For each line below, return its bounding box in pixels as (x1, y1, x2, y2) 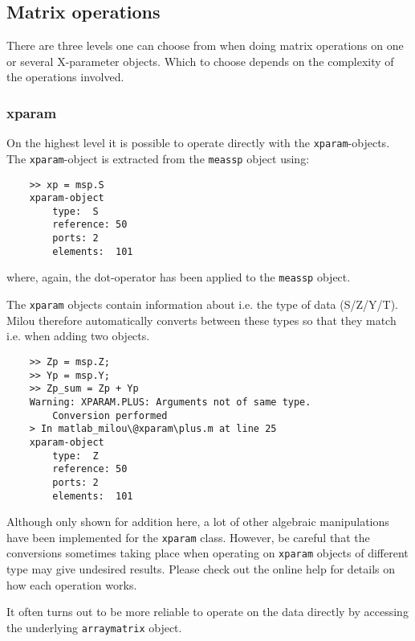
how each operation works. (6, 576, 137, 593)
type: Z (52, 450, 99, 462)
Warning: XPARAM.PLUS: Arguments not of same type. (29, 396, 311, 408)
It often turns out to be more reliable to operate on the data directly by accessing (6, 603, 409, 620)
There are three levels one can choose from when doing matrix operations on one (6, 37, 404, 54)
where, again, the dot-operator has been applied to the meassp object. (6, 269, 351, 286)
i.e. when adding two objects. (6, 327, 150, 344)
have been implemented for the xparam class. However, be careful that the (6, 528, 370, 545)
